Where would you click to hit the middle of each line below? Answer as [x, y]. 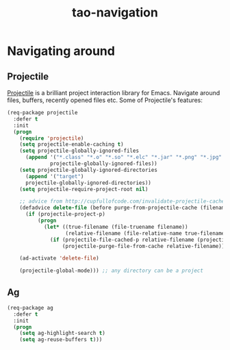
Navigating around [61, 51]
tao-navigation [115, 13]
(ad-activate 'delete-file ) [59, 258]
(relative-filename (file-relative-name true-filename [145, 233]
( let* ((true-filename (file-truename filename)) [116, 227]
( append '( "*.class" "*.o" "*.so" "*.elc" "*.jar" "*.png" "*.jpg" [124, 158]
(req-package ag [30, 308]
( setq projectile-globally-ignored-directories [88, 170]
